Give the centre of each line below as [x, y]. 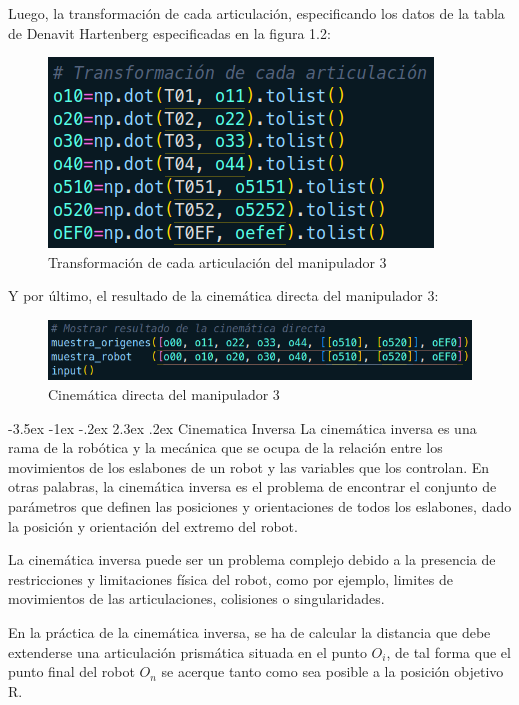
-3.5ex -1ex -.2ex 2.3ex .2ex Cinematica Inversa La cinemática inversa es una [242, 427]
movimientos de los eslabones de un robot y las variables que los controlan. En [249, 466]
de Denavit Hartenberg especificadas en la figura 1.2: [169, 32]
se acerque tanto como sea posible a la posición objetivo [332, 671]
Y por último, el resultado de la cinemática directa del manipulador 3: [223, 295]
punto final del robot [71, 671]
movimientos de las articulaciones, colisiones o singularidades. [196, 598]
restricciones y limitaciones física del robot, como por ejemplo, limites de [231, 578]
